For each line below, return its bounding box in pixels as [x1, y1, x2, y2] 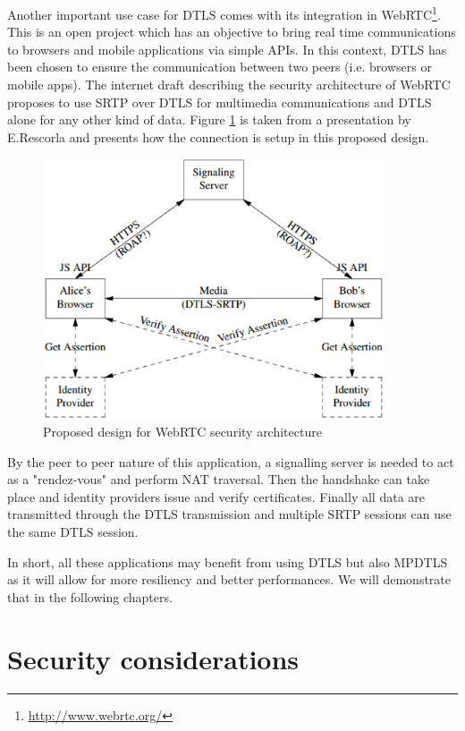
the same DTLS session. [7, 523, 139, 540]
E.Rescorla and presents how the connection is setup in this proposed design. [7, 127, 429, 146]
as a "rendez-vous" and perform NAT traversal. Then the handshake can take [7, 470, 430, 489]
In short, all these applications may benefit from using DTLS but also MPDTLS [7, 552, 448, 571]
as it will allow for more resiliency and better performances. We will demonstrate [7, 570, 452, 589]
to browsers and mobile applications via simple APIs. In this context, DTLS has [7, 39, 447, 58]
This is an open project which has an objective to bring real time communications [7, 22, 456, 41]
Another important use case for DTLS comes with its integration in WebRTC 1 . [7, 3, 441, 23]
